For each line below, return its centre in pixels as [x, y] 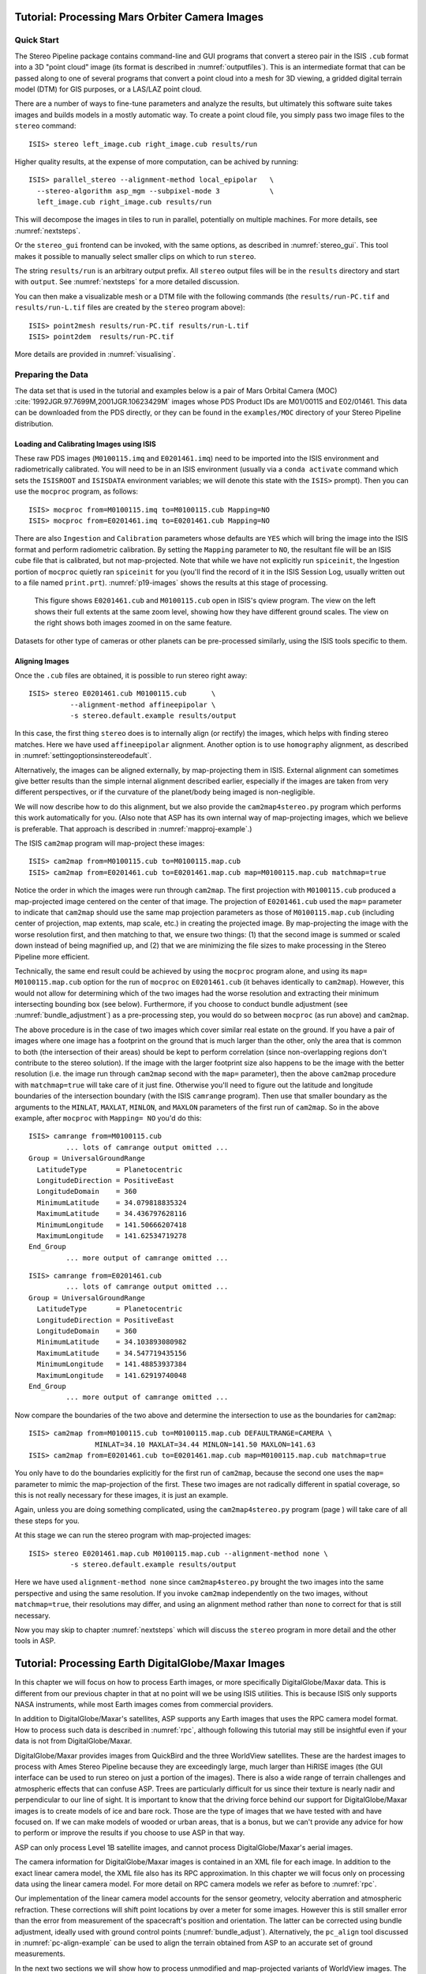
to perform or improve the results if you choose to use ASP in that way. [130, 1833]
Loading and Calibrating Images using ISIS [86, 444]
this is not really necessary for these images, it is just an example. [121, 1496]
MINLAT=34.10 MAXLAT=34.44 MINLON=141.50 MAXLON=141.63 [205, 1444]
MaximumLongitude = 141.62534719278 [112, 1235]
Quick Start [37, 40]
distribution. [34, 423]
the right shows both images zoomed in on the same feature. [133, 623]
